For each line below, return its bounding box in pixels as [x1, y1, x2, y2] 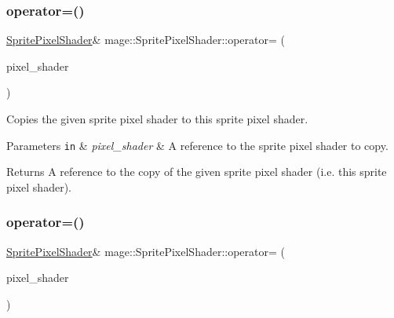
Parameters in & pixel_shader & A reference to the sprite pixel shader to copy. [6, 137, 389, 153]
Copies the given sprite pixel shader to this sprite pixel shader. [6, 111, 308, 126]
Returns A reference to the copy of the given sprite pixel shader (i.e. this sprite [6, 163, 387, 180]
